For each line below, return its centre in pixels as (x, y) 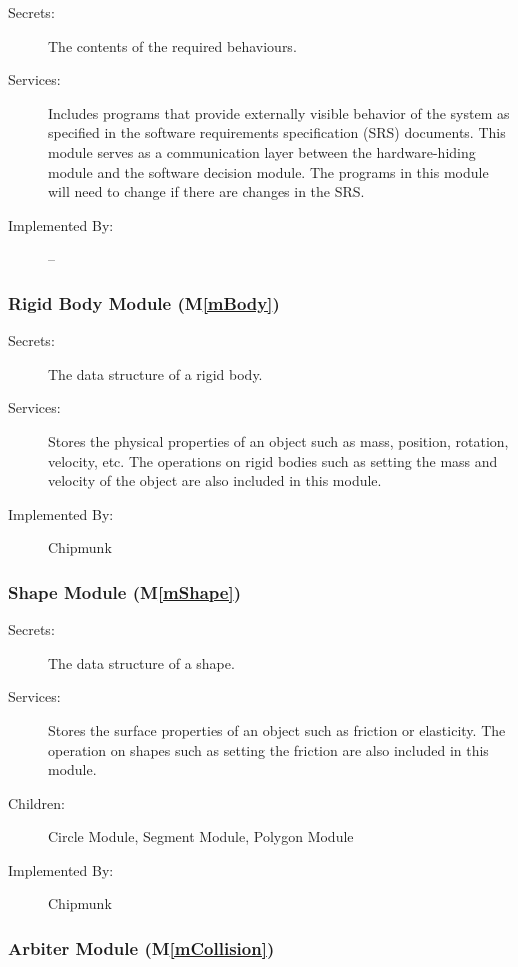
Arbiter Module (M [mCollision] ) (141, 947)
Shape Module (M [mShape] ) (124, 591)
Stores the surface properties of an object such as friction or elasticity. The (277, 729)
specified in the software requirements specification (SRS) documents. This (277, 132)
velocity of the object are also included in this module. (215, 480)
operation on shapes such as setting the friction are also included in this (268, 749)
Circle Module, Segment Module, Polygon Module (201, 836)
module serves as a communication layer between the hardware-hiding (262, 151)
